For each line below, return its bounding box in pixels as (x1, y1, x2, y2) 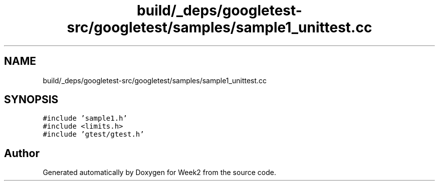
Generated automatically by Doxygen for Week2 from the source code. (43, 168, 276, 177)
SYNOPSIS (4, 93, 59, 106)
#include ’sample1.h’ (43, 114, 127, 123)
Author (4, 147, 40, 160)
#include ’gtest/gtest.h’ (43, 130, 144, 139)
